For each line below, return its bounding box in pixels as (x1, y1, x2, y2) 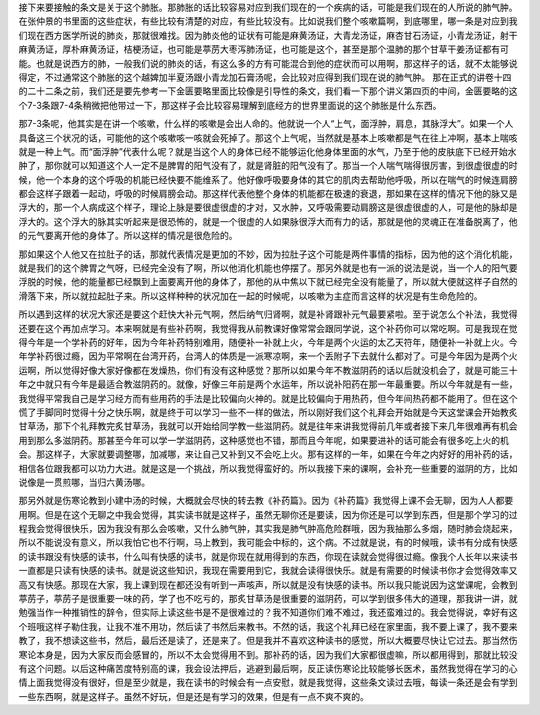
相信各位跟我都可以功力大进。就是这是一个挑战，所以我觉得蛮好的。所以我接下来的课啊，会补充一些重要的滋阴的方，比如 (18, 462, 518, 474)
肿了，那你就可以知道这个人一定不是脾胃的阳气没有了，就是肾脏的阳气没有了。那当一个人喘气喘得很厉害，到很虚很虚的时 (18, 160, 518, 172)
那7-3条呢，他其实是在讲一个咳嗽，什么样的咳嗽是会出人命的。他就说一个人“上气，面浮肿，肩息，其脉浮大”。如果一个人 (18, 118, 514, 130)
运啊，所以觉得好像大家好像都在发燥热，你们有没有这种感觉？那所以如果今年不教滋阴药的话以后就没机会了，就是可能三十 (18, 364, 518, 376)
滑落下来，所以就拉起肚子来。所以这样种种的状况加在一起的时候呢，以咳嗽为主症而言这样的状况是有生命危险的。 (18, 290, 483, 302)
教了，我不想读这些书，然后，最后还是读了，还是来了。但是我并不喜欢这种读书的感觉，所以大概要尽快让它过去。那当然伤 (18, 635, 518, 647)
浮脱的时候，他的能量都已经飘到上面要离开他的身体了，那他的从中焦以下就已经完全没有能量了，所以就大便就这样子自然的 (18, 276, 518, 288)
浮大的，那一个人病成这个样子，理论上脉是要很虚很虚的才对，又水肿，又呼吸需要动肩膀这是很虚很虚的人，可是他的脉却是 (18, 201, 518, 214)
